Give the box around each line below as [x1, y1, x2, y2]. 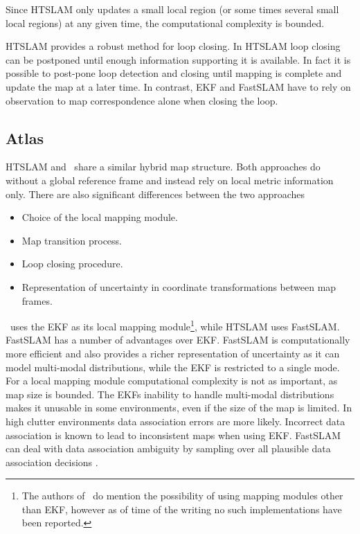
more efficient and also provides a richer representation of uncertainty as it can [6, 346, 340, 360]
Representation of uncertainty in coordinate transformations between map [21, 279, 336, 294]
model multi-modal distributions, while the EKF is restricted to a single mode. [6, 359, 340, 374]
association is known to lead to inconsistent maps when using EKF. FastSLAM [6, 427, 341, 442]
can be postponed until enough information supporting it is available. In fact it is [6, 52, 351, 66]
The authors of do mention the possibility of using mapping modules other [21, 488, 343, 503]
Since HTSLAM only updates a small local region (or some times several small [6, 2, 339, 16]
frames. [21, 293, 53, 308]
